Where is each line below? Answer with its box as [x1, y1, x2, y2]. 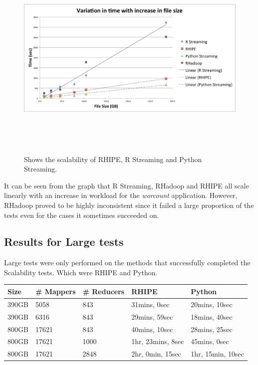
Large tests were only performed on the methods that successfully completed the [4, 257, 251, 268]
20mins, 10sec [191, 299, 233, 309]
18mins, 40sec [191, 311, 233, 322]
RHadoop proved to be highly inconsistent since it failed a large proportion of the [4, 199, 254, 210]
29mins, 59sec [131, 311, 173, 322]
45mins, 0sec [191, 336, 229, 347]
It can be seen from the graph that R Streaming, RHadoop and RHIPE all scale [4, 180, 249, 190]
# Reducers [82, 286, 125, 296]
